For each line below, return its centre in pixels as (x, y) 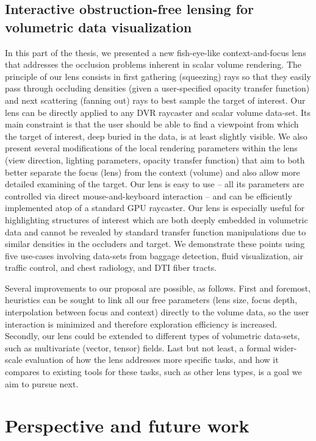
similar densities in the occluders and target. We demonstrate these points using (155, 244)
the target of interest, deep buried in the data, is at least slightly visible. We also (156, 136)
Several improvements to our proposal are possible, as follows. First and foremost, (158, 288)
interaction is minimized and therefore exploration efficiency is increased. (141, 324)
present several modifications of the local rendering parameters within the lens (151, 148)
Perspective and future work (127, 425)
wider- (285, 347)
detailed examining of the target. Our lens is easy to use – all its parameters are (155, 184)
